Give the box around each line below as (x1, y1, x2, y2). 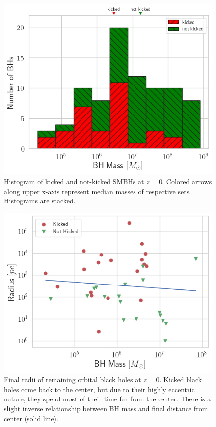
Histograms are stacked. (4, 196, 76, 206)
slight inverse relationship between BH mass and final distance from (4, 403, 208, 413)
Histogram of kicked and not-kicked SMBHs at (4, 176, 144, 187)
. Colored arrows (162, 176, 212, 187)
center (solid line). (4, 413, 58, 423)
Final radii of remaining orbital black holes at (4, 374, 141, 385)
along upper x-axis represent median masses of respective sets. (4, 186, 191, 196)
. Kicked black (159, 374, 202, 385)
